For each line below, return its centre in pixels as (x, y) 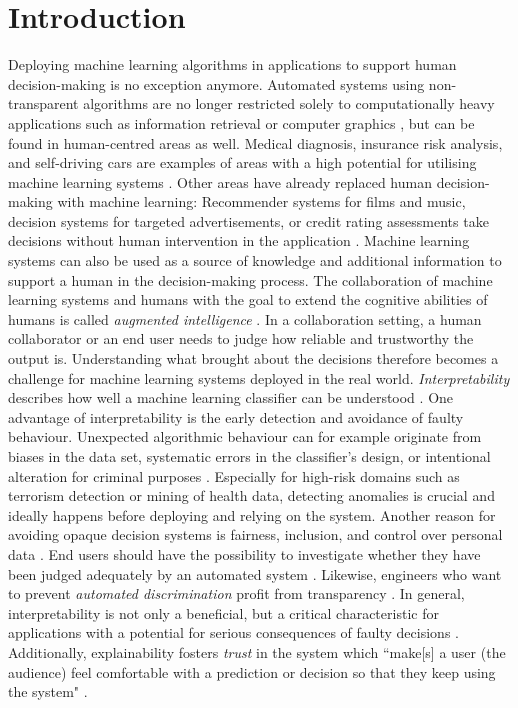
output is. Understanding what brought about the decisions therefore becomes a (253, 358)
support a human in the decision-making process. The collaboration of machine (250, 279)
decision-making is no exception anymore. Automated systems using (216, 83)
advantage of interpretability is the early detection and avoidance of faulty (236, 416)
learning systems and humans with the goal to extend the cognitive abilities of (248, 299)
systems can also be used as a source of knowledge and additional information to (255, 260)
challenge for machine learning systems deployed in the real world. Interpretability (259, 377)
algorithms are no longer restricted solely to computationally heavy (289, 103)
